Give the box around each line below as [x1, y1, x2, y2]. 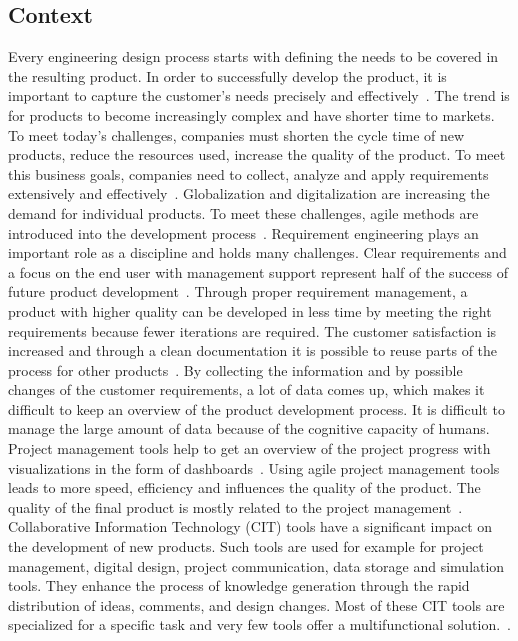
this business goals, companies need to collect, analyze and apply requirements [8, 163, 489, 184]
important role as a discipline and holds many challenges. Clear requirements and [8, 242, 507, 263]
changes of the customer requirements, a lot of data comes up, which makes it [8, 379, 485, 400]
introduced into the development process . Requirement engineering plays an [8, 222, 479, 243]
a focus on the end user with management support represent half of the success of [8, 261, 508, 282]
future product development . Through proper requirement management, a [8, 281, 468, 302]
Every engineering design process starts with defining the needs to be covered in [8, 46, 499, 67]
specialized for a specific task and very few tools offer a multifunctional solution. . [8, 614, 511, 635]
